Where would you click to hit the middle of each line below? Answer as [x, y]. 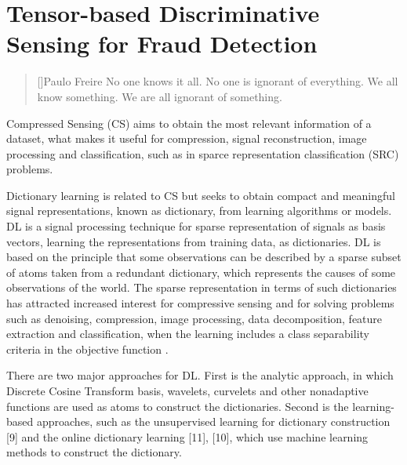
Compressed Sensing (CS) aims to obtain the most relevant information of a [189, 123]
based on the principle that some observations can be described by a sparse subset [204, 257]
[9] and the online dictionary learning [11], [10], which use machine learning [187, 436]
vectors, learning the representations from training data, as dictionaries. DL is [194, 241]
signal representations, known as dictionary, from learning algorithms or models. [199, 211]
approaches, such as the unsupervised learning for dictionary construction [213, 421]
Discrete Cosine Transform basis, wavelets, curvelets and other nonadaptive [187, 391]
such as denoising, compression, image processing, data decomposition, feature [194, 318]
